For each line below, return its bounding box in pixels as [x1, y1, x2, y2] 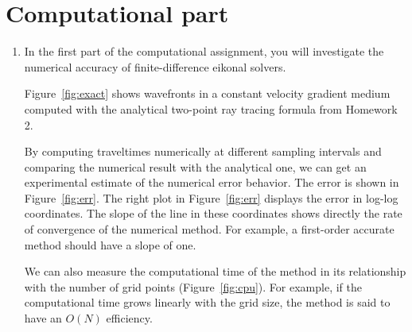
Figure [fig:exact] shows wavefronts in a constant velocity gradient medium [24, 85, 391, 102]
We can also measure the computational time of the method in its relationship [24, 263, 406, 280]
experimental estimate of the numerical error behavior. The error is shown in [24, 174, 399, 191]
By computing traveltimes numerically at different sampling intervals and [24, 143, 382, 160]
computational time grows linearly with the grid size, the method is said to [24, 294, 391, 311]
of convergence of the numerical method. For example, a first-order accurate [24, 221, 395, 237]
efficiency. [106, 310, 153, 326]
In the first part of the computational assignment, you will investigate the [24, 43, 384, 60]
